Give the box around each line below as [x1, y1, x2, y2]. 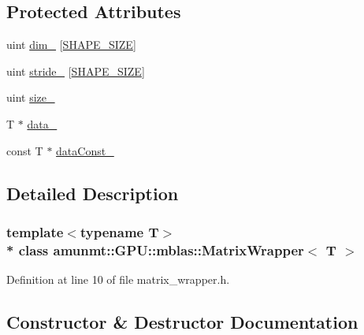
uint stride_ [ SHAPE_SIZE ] [6, 62, 145, 79]
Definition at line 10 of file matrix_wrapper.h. [6, 271, 230, 288]
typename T [80, 221, 159, 241]
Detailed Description [6, 181, 179, 205]
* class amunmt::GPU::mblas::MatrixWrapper [6, 240, 304, 259]
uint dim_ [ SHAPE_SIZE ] [6, 36, 136, 53]
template [6, 221, 64, 241]
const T [6, 142, 43, 158]
